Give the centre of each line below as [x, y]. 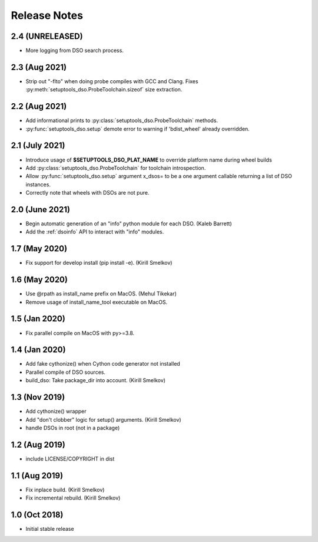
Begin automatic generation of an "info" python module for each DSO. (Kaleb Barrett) [129, 224]
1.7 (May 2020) [39, 249]
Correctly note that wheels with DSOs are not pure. [87, 193]
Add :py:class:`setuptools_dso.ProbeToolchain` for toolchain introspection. [116, 167]
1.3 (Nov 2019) [38, 397]
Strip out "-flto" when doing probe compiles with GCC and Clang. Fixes [112, 81]
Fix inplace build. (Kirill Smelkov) [65, 490]
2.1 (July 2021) [38, 145]
